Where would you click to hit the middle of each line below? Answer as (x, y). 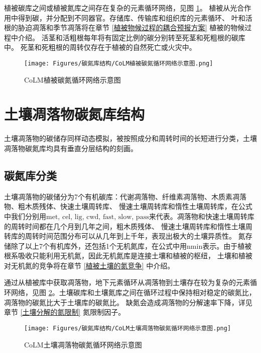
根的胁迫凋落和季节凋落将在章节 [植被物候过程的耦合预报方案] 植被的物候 (124, 27)
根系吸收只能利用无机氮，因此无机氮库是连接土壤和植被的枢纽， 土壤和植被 (128, 256)
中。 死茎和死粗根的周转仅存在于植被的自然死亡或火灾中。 (100, 47)
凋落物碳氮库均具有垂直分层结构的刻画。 (71, 148)
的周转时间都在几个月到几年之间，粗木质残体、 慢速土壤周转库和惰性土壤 (125, 226)
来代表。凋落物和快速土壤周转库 (202, 216)
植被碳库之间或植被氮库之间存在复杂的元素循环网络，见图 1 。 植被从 (117, 8)
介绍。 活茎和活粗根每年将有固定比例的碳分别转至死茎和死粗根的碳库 (132, 37)
